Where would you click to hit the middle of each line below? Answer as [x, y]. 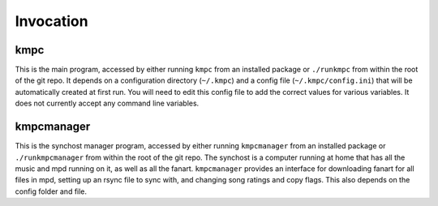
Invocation [52, 21]
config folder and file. [51, 191]
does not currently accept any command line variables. [107, 103]
